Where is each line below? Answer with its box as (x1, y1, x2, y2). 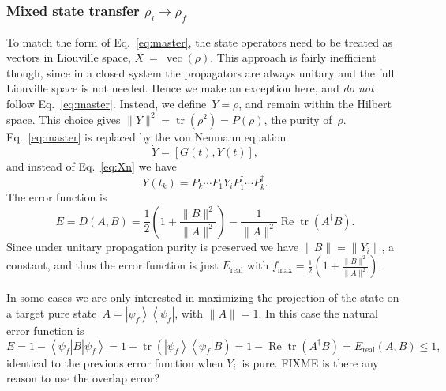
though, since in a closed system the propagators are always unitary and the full (6, 64, 395, 81)
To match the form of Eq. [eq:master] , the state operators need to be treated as (6, 33, 393, 50)
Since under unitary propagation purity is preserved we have (6, 238, 299, 254)
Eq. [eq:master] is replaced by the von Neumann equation (6, 128, 287, 145)
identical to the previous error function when (6, 354, 223, 370)
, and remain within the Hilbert (238, 95, 392, 111)
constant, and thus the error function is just (6, 257, 219, 273)
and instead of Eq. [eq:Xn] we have (6, 158, 177, 175)
